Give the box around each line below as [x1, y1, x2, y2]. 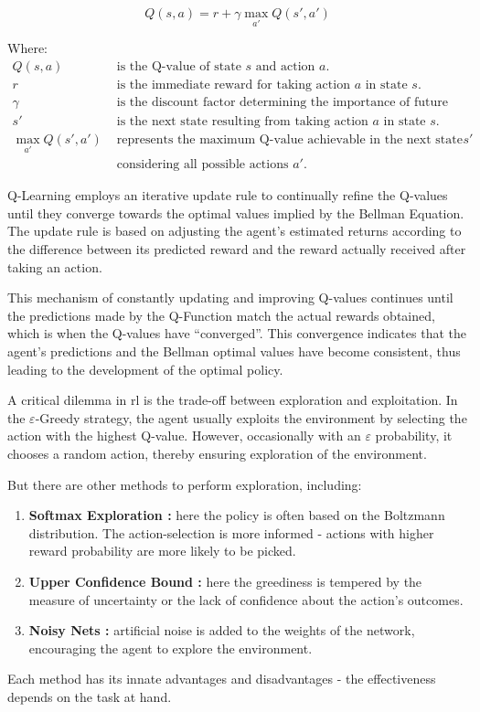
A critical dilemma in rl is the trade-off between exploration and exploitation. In [7, 390, 458, 409]
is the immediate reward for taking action [116, 78, 350, 91]
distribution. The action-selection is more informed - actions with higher [28, 523, 434, 542]
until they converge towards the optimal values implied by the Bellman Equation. [7, 203, 464, 222]
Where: [7, 38, 48, 58]
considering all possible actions [116, 158, 289, 172]
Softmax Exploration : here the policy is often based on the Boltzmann [28, 505, 445, 525]
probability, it [375, 426, 453, 445]
